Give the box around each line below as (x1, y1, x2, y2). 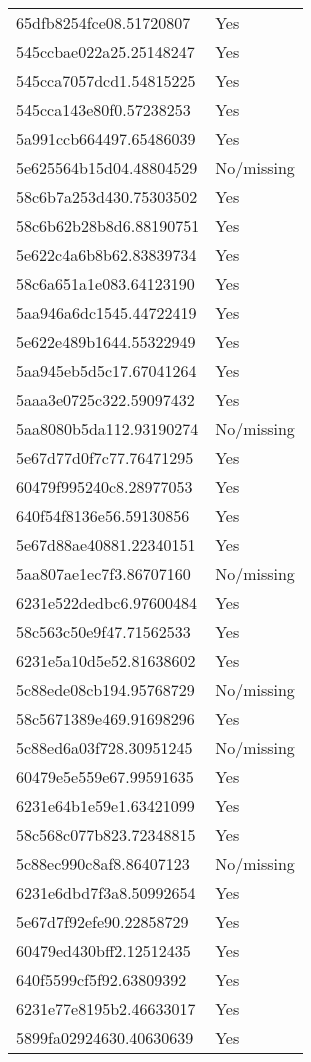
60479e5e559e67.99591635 (16, 765, 194, 788)
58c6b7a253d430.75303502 (16, 185, 198, 208)
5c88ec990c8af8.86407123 (16, 852, 190, 875)
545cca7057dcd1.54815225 (16, 69, 196, 92)
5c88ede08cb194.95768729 (16, 678, 195, 701)
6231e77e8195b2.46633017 (16, 997, 196, 1020)
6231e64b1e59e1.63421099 (16, 794, 195, 817)
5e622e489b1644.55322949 (16, 330, 196, 353)
